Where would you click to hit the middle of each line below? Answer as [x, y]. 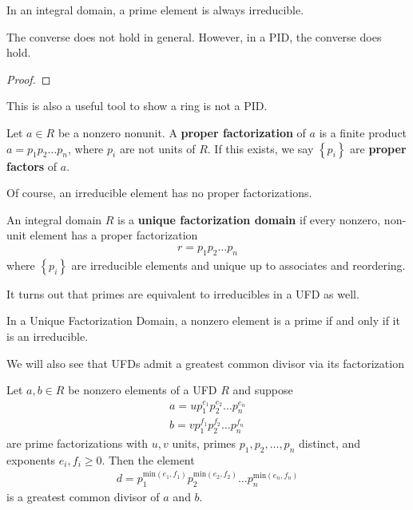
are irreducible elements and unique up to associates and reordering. [238, 265]
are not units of [157, 148]
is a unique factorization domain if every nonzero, [249, 219]
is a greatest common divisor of [83, 496]
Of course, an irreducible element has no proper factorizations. [159, 193]
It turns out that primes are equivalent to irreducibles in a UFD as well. [183, 293]
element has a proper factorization [114, 235]
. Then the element [148, 459]
